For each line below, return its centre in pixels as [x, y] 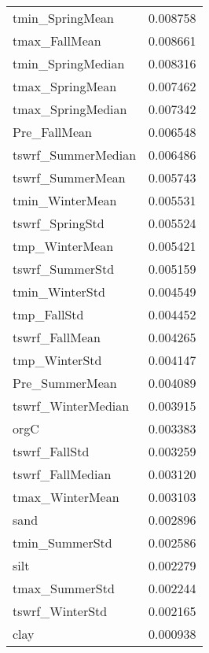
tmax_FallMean [57, 41]
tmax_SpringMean [65, 86]
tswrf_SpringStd [59, 223]
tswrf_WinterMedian [71, 406]
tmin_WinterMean [65, 200]
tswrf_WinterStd [60, 611]
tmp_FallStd [48, 314]
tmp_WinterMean [63, 246]
